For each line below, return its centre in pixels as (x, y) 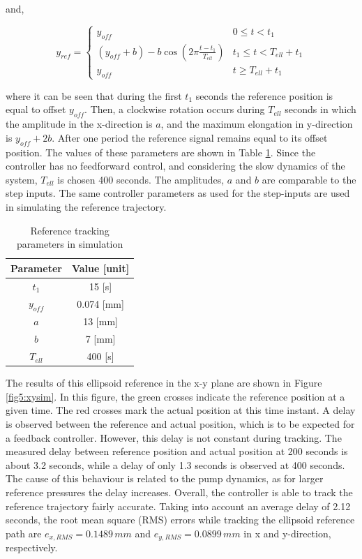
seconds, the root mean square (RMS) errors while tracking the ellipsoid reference (180, 520)
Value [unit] (100, 268)
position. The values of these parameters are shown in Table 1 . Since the (161, 152)
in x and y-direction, (287, 533)
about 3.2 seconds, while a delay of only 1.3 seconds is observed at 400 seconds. (175, 464)
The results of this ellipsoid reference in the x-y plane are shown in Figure (164, 383)
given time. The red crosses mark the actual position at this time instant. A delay (181, 410)
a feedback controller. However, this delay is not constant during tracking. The (174, 437)
